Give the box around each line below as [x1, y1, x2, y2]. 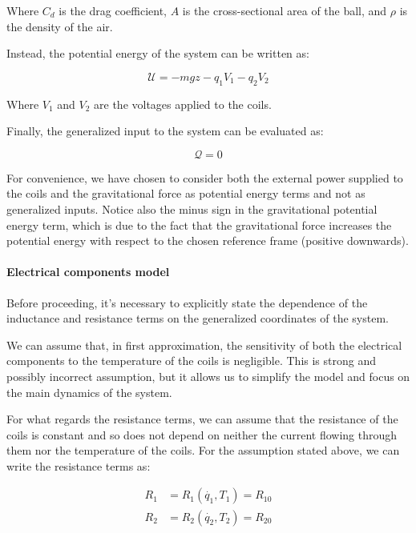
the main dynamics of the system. [6, 383, 172, 400]
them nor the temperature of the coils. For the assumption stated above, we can [6, 442, 400, 459]
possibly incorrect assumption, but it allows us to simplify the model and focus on [6, 367, 410, 384]
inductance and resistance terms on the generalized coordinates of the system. [6, 310, 389, 327]
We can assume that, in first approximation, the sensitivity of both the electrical [6, 336, 402, 353]
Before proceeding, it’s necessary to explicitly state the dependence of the [6, 294, 368, 311]
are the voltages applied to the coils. [94, 95, 272, 112]
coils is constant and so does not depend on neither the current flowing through [6, 426, 398, 443]
